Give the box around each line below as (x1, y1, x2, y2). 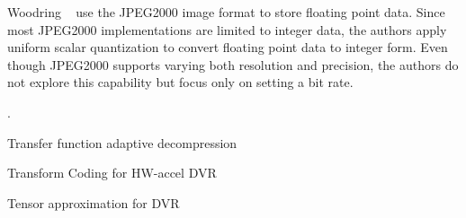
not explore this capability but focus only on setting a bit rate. (7, 73, 354, 92)
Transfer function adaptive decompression (7, 133, 237, 152)
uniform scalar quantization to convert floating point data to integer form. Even (7, 38, 448, 57)
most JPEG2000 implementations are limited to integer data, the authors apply (7, 20, 447, 39)
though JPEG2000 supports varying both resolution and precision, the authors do (7, 55, 459, 74)
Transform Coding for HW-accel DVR (7, 163, 217, 182)
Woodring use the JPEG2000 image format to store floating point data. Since (7, 3, 445, 21)
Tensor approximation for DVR (7, 193, 180, 212)
